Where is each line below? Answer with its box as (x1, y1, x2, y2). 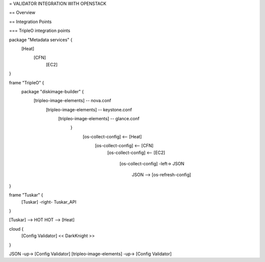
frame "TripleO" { (9, 79, 44, 85)
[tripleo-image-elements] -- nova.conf (33, 98, 111, 104)
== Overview (9, 10, 36, 16)
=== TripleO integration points (9, 27, 71, 34)
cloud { (9, 226, 24, 232)
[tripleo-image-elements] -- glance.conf (58, 116, 140, 122)
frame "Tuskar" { (9, 192, 44, 198)
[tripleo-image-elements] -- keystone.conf (46, 106, 132, 112)
